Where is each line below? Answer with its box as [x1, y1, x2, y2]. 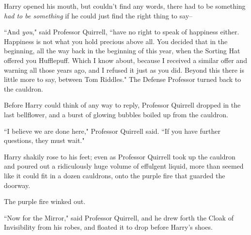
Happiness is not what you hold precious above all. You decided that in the [4, 36, 228, 46]
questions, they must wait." [4, 135, 85, 145]
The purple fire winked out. [4, 196, 86, 206]
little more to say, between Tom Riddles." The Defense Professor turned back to [4, 74, 241, 84]
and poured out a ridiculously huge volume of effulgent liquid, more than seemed [4, 161, 244, 171]
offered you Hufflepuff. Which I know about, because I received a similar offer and [4, 55, 247, 65]
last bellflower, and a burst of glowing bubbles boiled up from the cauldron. [4, 109, 228, 119]
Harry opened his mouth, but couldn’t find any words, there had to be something [4, 1, 246, 11]
